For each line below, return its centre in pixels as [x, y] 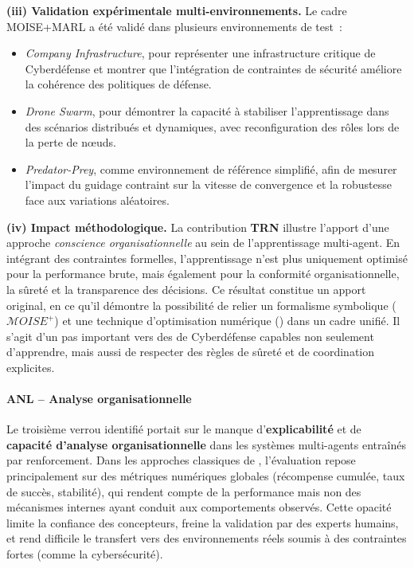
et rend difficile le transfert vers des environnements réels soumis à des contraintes [207, 538]
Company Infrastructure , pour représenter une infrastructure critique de [200, 53]
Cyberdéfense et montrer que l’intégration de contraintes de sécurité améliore [213, 68]
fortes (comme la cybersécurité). [85, 554]
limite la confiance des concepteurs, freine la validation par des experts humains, [203, 522]
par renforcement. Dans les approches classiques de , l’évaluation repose [181, 460]
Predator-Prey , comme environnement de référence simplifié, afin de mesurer [211, 168]
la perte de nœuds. [70, 142]
